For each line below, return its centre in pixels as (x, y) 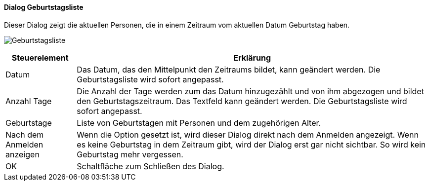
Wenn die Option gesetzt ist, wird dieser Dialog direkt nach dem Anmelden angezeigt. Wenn (248, 134)
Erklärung (252, 57)
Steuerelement (40, 57)
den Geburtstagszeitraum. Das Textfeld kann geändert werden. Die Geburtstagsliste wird (242, 101)
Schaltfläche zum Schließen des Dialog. (150, 166)
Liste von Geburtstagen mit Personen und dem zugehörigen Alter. (199, 123)
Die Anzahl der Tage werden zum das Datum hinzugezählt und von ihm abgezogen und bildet (250, 91)
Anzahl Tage (29, 101)
